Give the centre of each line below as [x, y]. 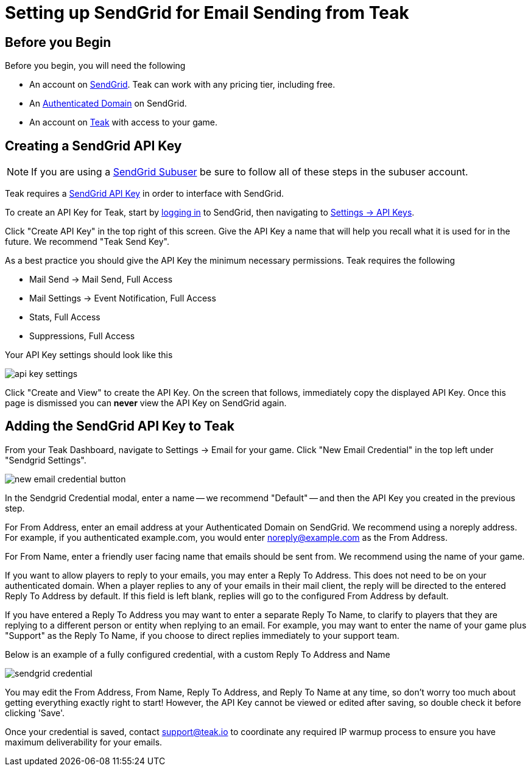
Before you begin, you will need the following [95, 66]
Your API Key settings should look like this [89, 355]
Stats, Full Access [65, 317]
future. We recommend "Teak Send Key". [87, 242]
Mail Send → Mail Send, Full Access [101, 280]
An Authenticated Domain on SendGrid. [108, 104]
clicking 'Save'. [35, 713]
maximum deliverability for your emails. [84, 742]
